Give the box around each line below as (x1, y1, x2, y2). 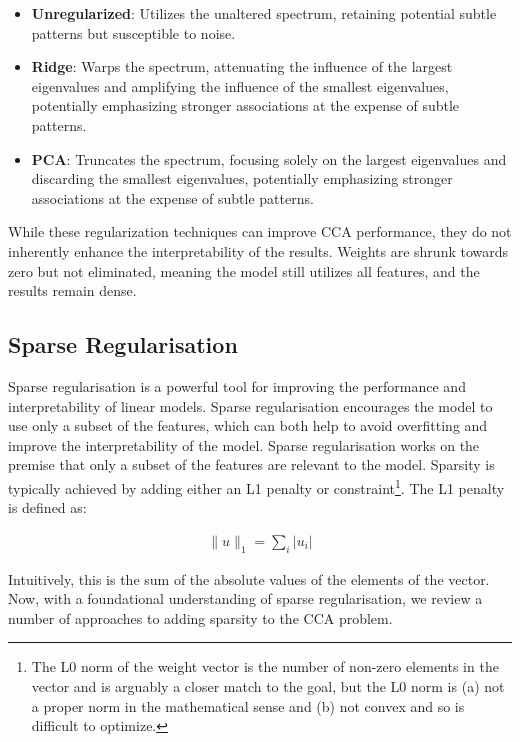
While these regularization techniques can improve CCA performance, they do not (8, 221, 512, 242)
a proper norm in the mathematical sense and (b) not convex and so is (31, 695, 465, 716)
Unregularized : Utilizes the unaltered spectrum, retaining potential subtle (31, 3, 497, 23)
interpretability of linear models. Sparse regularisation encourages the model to (8, 395, 493, 416)
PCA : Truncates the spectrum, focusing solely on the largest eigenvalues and (31, 148, 507, 169)
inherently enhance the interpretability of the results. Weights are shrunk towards (8, 240, 509, 261)
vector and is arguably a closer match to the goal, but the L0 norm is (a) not (31, 675, 505, 696)
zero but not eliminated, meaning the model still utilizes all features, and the (8, 260, 480, 281)
